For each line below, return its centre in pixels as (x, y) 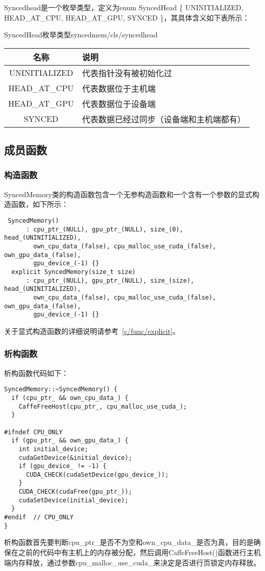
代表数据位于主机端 (119, 88)
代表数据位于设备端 (119, 103)
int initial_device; (53, 449)
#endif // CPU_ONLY (39, 517)
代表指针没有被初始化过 (127, 73)
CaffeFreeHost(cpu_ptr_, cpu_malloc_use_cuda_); (103, 406)
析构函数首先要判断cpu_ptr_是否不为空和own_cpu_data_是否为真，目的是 (129, 542)
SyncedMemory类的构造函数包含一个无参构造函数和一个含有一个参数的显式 (128, 194)
